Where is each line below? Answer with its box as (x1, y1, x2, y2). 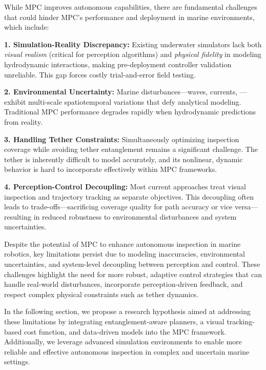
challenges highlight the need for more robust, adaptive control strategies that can (4, 268, 262, 279)
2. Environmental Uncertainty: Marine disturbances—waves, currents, (4, 86, 238, 97)
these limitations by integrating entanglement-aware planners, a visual (4, 316, 224, 327)
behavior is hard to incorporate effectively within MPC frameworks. (4, 164, 217, 174)
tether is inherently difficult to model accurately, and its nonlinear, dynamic (4, 153, 243, 164)
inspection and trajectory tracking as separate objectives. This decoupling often (4, 191, 254, 202)
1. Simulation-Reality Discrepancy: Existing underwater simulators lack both (4, 38, 262, 49)
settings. (4, 356, 30, 367)
